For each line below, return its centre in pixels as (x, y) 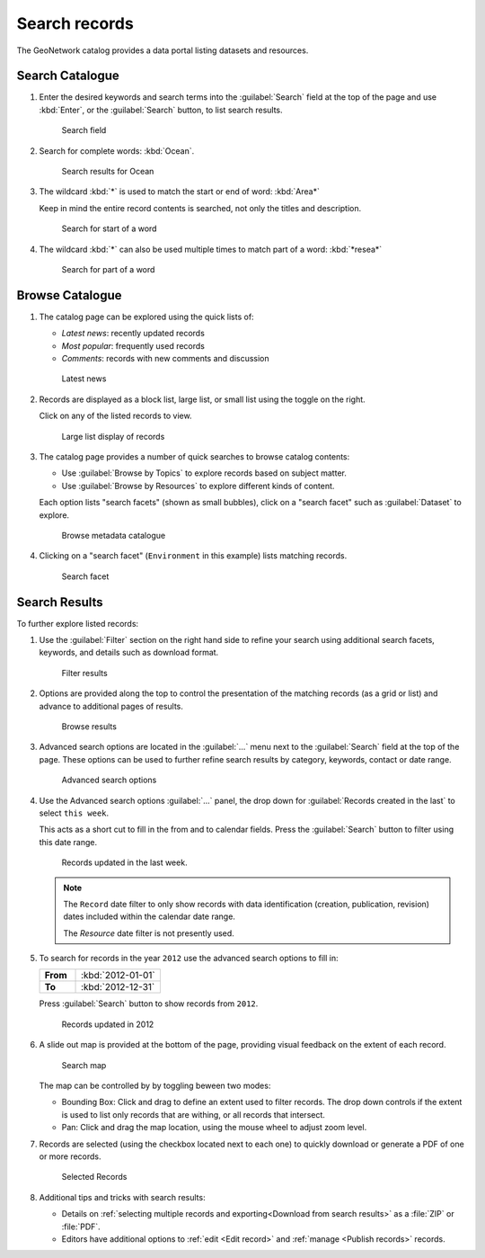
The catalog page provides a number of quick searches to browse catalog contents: (194, 457)
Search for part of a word (108, 269)
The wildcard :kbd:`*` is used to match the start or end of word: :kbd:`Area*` (180, 192)
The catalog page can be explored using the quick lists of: (147, 317)
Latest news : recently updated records (133, 334)
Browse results (89, 726)
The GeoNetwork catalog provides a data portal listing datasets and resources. (163, 50)
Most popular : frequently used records (133, 345)
